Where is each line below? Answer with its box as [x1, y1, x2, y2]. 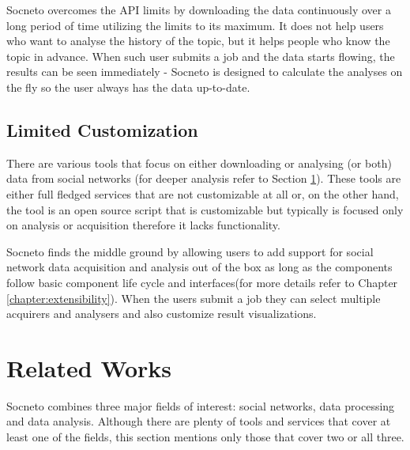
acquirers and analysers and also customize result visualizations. [6, 305, 317, 322]
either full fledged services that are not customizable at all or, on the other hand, [6, 185, 399, 202]
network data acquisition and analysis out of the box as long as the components [6, 259, 393, 275]
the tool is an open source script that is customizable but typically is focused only [6, 201, 404, 217]
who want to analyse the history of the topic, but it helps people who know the [6, 32, 390, 49]
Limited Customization [6, 117, 198, 142]
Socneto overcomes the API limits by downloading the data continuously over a [6, 2, 391, 17]
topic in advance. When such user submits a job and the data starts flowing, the [6, 47, 395, 64]
